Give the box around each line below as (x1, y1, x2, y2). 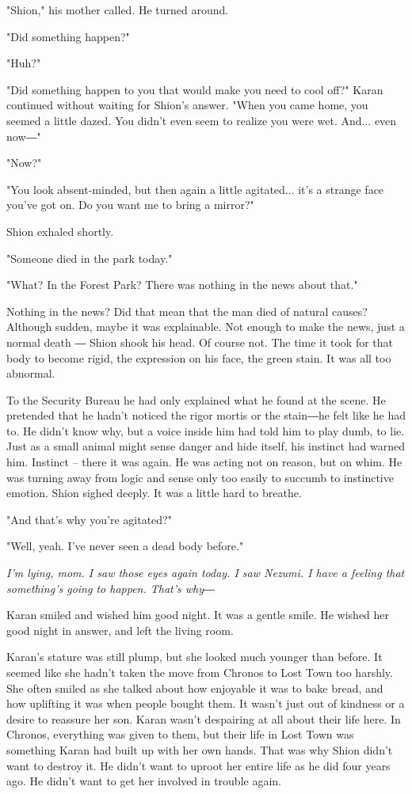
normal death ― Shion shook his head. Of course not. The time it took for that (6, 333, 394, 350)
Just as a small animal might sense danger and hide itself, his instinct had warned (6, 438, 405, 454)
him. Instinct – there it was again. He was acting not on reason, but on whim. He (6, 454, 402, 470)
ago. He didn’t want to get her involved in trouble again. (6, 773, 281, 789)
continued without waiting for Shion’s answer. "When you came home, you (6, 97, 368, 113)
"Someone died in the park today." (6, 249, 173, 266)
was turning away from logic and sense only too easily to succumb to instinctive (6, 469, 394, 485)
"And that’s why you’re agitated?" (6, 511, 172, 527)
